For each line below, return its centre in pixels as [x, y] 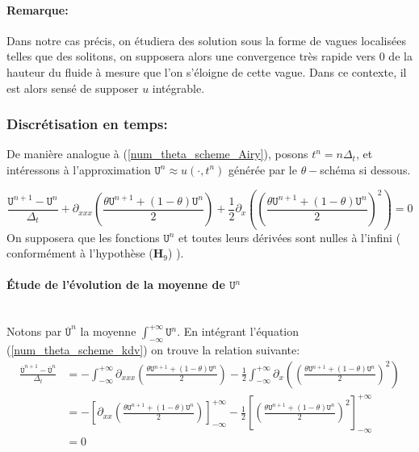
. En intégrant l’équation [238, 331]
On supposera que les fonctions [83, 237]
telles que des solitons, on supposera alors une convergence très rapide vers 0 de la [209, 56]
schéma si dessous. [365, 169]
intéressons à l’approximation [79, 169]
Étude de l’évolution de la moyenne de [116, 285]
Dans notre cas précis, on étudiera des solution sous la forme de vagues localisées [206, 40]
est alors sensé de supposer [73, 88]
